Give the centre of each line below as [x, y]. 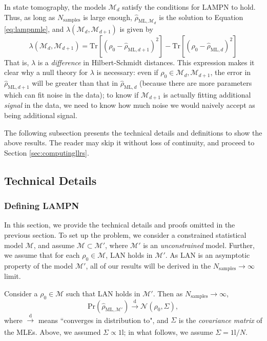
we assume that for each [42, 255]
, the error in [231, 72]
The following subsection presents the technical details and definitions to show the [133, 132]
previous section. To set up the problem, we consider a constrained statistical [125, 235]
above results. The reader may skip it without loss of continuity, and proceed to [129, 143]
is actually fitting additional [207, 94]
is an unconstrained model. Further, [199, 245]
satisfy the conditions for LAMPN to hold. [189, 7]
